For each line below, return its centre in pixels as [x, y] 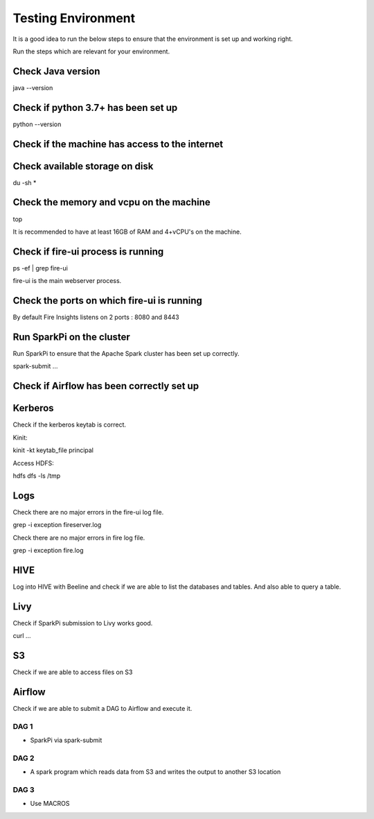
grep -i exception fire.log [48, 551]
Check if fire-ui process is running [88, 251]
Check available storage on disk [83, 166]
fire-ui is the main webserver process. [67, 281]
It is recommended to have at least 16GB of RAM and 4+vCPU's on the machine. [127, 232]
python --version [37, 124]
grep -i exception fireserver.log [57, 525]
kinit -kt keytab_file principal [53, 450]
